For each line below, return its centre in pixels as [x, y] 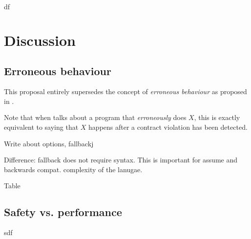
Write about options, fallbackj [49, 143]
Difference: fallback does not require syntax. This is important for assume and [121, 160]
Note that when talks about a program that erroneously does [95, 117]
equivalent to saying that [41, 127]
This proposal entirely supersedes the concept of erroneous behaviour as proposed [125, 91]
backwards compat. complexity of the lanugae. [73, 169]
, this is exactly [217, 117]
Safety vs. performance [63, 212]
